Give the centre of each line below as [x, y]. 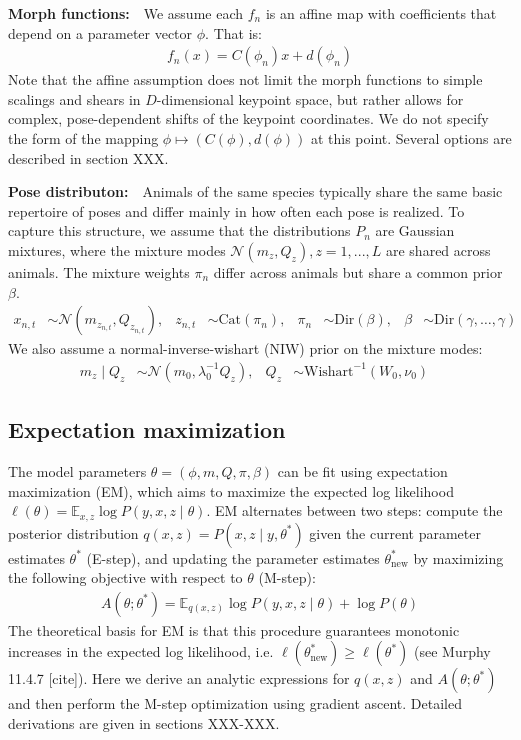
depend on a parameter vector [100, 32]
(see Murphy [452, 651]
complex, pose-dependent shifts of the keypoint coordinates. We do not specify [248, 118]
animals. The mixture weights [99, 271]
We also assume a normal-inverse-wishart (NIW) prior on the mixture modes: [245, 348]
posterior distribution [73, 532]
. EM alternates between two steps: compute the [354, 510]
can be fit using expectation [362, 471]
